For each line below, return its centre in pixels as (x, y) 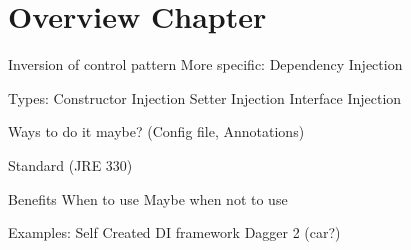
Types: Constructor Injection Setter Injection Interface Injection (205, 97)
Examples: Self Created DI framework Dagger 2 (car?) (174, 232)
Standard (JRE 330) (70, 164)
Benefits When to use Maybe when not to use (148, 198)
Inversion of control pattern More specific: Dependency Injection (205, 64)
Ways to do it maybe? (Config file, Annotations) (156, 131)
